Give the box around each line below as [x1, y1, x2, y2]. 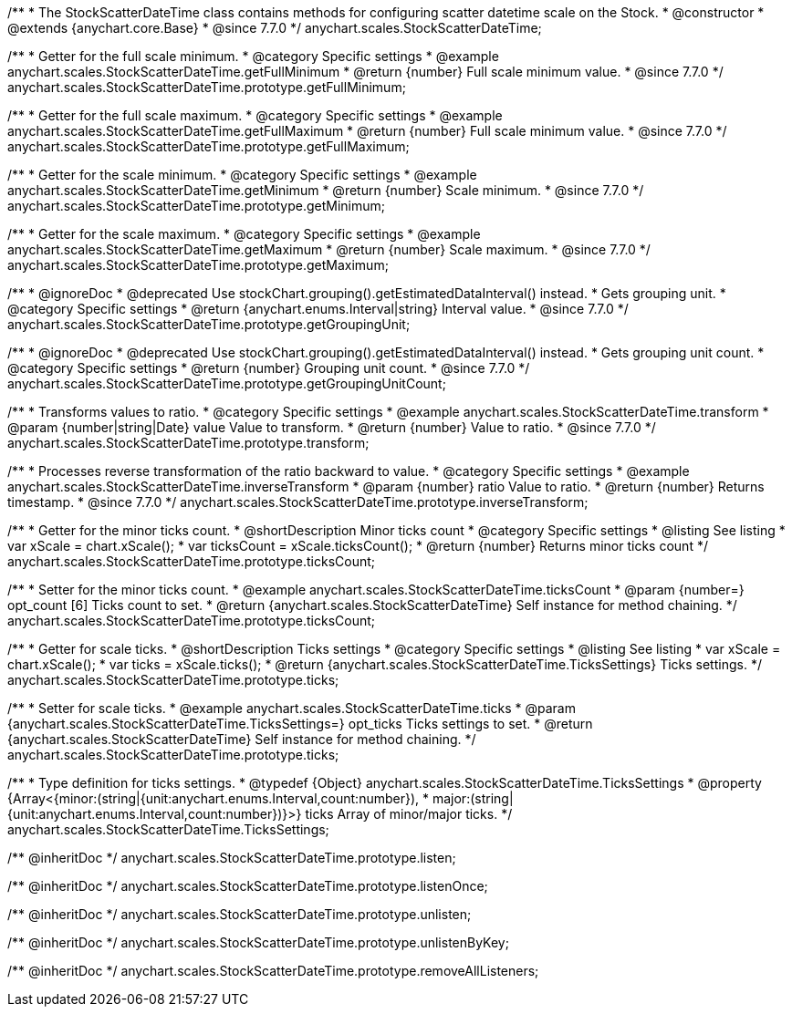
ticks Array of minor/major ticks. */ [305, 806, 513, 822]
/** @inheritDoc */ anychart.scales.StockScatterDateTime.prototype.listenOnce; [7, 878, 488, 894]
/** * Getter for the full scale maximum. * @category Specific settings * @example [7, 108, 503, 123]
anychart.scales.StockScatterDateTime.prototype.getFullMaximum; [7, 139, 410, 154]
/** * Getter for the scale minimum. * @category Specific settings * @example [7, 167, 477, 182]
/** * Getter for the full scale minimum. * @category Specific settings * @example [7, 48, 499, 64]
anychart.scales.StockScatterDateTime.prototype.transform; [7, 435, 370, 450]
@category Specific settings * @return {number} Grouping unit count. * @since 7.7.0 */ [7, 360, 530, 376]
